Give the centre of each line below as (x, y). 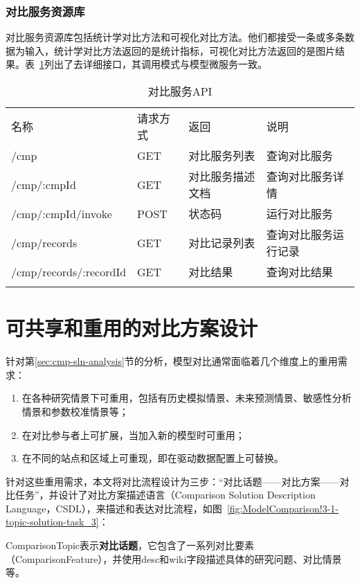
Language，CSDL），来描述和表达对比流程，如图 (114, 508)
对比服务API (180, 91)
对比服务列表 (222, 155)
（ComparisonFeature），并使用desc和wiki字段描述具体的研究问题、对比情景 (174, 558)
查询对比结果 (299, 272)
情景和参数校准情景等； (75, 411)
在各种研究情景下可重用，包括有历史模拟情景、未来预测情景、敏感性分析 (187, 398)
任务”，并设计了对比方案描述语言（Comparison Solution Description (165, 495)
